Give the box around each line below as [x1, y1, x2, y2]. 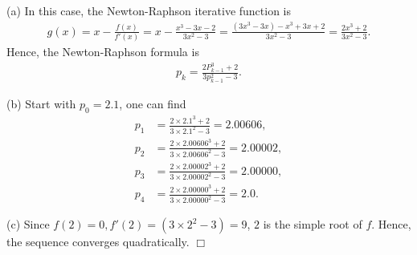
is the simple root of [263, 216, 362, 233]
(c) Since [6, 216, 50, 233]
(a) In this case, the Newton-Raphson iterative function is [6, 2, 292, 18]
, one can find [119, 95, 186, 112]
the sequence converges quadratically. [6, 233, 190, 250]
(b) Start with [6, 95, 76, 112]
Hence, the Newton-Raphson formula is [6, 43, 199, 60]
